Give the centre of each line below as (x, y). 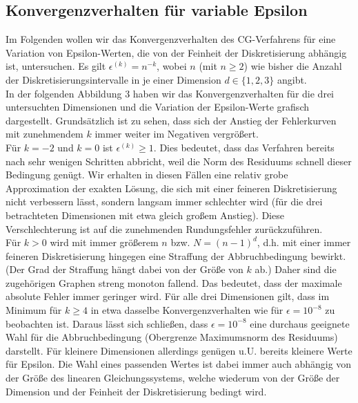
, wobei (172, 66)
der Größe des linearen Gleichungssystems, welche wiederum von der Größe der (173, 378)
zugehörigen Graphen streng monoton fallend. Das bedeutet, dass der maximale (174, 282)
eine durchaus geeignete (300, 323)
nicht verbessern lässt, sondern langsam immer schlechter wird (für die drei (164, 201)
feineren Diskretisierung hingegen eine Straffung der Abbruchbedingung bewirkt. (176, 255)
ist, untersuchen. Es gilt (56, 66)
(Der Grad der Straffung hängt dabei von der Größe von (125, 269)
